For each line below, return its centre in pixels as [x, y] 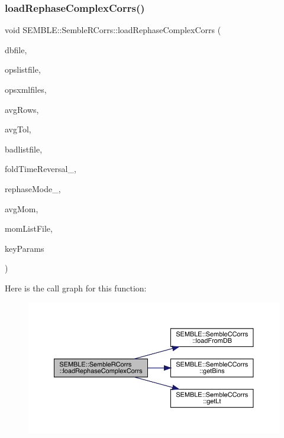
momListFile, [29, 228]
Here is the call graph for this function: [76, 288]
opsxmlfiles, [26, 89]
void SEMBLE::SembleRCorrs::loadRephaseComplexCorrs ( [113, 30]
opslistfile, [23, 69]
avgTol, [18, 129]
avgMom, [22, 208]
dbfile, [16, 49]
